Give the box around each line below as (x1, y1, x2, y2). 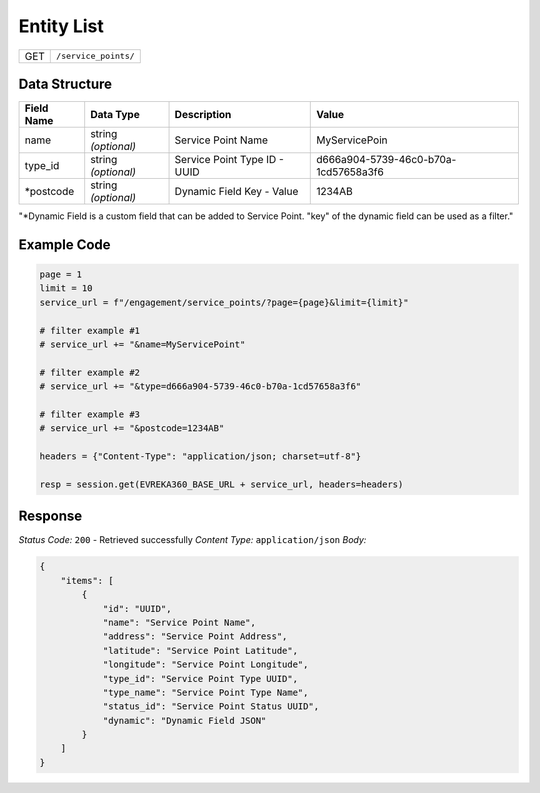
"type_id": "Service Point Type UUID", (102, 673, 299, 684)
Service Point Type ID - (174, 153, 284, 167)
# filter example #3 (39, 408, 140, 420)
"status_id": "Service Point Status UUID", (102, 701, 320, 712)
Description (174, 108, 232, 122)
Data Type (90, 108, 140, 122)
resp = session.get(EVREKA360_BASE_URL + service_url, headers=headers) (39, 478, 404, 490)
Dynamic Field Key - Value (174, 185, 299, 199)
